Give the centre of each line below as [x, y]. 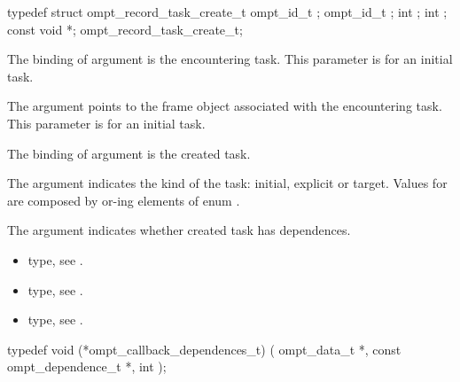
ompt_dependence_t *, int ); [87, 366]
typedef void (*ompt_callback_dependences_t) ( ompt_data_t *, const [204, 349]
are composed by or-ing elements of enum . [124, 200]
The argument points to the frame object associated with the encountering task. [225, 106]
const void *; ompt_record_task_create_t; [125, 29]
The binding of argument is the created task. [129, 153]
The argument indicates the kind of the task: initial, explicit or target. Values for [227, 183]
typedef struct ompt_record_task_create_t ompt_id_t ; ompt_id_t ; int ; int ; [227, 12]
